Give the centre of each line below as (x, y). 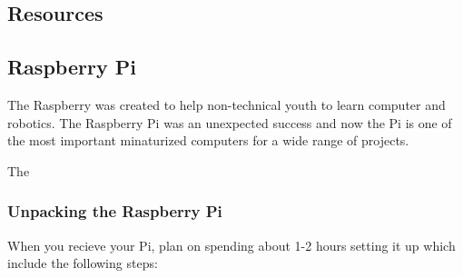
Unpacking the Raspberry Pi (115, 211)
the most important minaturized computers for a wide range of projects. (208, 140)
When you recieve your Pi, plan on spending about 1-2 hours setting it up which (231, 245)
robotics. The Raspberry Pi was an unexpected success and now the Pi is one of (230, 122)
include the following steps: (83, 263)
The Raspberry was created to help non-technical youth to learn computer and (227, 104)
